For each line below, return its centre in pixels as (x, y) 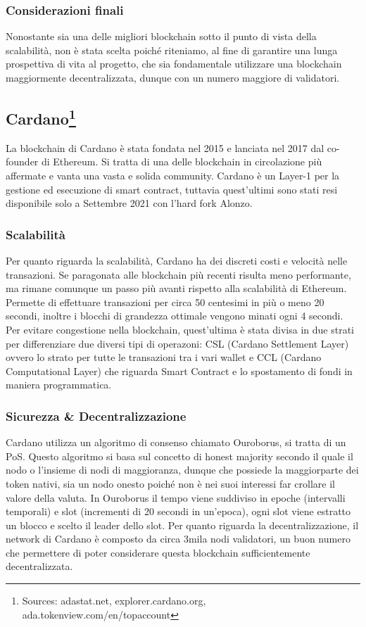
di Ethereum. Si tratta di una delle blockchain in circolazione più (182, 161)
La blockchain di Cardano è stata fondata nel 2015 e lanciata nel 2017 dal (165, 147)
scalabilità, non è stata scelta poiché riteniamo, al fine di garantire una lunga (172, 50)
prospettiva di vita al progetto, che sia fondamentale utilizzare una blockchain (174, 64)
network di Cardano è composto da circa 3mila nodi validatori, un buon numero (178, 539)
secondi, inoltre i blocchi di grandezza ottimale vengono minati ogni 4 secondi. (175, 316)
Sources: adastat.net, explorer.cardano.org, (114, 601)
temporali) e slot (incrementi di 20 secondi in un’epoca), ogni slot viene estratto (178, 511)
